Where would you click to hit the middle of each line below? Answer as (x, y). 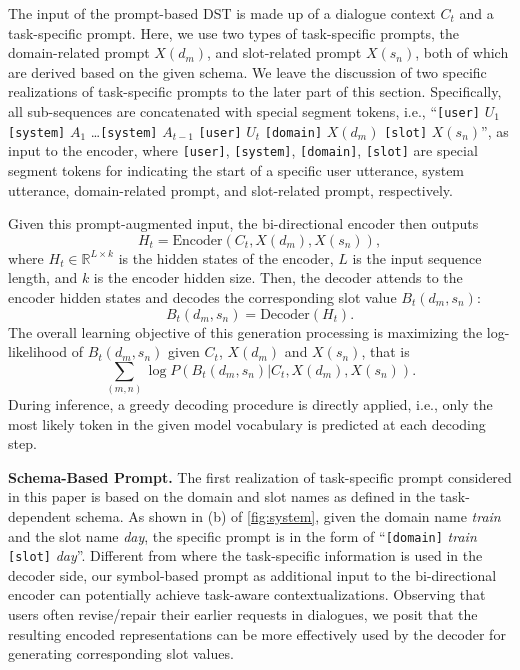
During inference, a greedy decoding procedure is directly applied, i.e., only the (250, 404)
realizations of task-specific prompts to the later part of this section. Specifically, (255, 91)
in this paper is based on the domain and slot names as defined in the (222, 496)
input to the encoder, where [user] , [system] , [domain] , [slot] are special (243, 150)
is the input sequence (417, 257)
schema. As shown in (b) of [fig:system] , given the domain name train (288, 515)
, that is (385, 351)
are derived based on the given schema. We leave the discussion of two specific (247, 71)
